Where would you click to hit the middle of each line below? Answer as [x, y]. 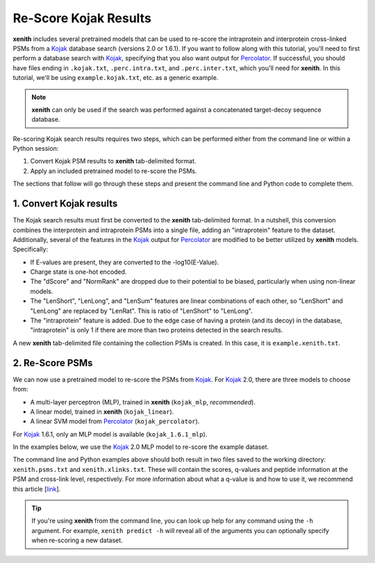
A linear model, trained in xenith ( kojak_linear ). [102, 411]
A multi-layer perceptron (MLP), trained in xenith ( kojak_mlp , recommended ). [143, 402]
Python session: [36, 149]
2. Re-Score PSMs [53, 362]
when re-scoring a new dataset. [77, 540]
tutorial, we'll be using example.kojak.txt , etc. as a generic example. [116, 78]
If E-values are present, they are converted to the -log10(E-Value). [125, 262]
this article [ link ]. [37, 489]
